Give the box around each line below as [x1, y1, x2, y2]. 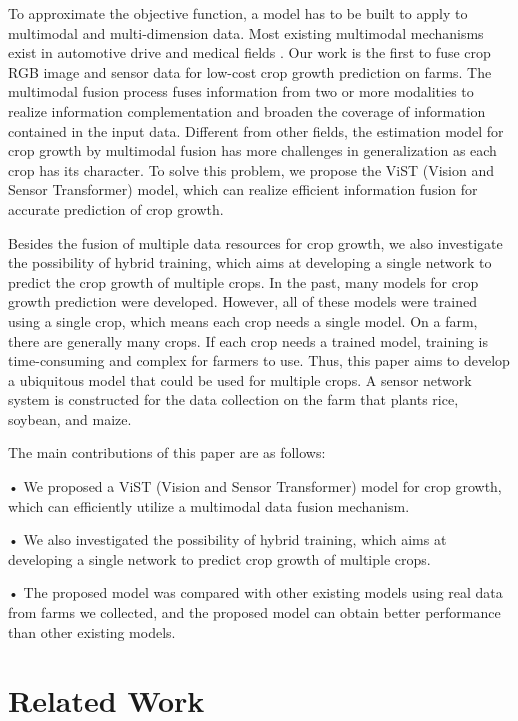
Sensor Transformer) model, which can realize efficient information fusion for [8, 179, 478, 200]
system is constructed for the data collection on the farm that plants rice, [8, 389, 459, 410]
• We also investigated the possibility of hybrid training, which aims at [8, 529, 447, 550]
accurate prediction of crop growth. [8, 198, 224, 219]
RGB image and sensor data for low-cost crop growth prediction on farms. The [8, 61, 492, 82]
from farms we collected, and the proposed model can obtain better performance [8, 602, 501, 623]
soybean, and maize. [8, 408, 132, 429]
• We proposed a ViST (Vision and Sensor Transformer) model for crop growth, [8, 476, 502, 497]
